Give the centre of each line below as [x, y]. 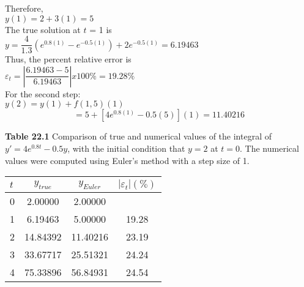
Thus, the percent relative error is [68, 59]
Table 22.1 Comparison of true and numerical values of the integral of [138, 136]
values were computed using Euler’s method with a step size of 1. [127, 160]
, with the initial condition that [126, 148]
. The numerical [269, 148]
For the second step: [43, 93]
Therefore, [24, 8]
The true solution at [43, 29]
